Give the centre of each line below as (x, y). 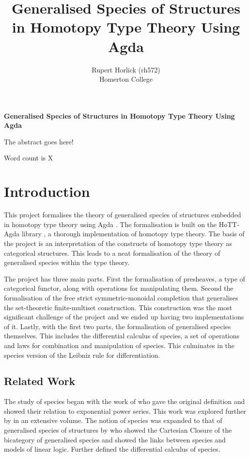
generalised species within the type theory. (67, 262)
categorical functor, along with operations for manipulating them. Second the (119, 288)
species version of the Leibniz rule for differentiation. (82, 355)
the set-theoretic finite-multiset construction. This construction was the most (118, 307)
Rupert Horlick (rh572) (126, 69)
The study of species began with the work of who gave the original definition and (125, 401)
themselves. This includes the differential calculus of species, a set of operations (122, 336)
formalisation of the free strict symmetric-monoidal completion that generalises (121, 297)
